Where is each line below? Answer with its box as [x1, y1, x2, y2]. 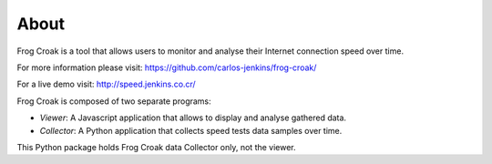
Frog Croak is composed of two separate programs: [16, 96, 211, 107]
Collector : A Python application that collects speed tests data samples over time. [39, 125, 343, 136]
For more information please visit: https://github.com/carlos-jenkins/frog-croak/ [16, 62, 317, 73]
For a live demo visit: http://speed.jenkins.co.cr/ [16, 78, 196, 90]
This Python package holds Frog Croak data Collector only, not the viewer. [16, 141, 296, 152]
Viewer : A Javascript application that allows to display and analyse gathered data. [39, 112, 346, 123]
